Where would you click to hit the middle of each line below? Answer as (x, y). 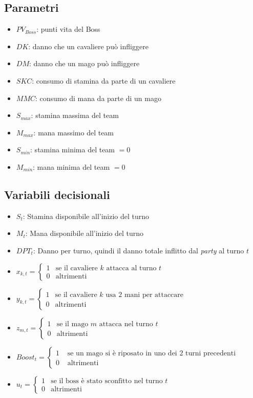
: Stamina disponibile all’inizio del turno (86, 216)
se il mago (72, 324)
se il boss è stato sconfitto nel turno (107, 381)
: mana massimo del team (74, 132)
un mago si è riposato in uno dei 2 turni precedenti (156, 353)
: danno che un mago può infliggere (84, 63)
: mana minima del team (71, 166)
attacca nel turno (126, 324)
